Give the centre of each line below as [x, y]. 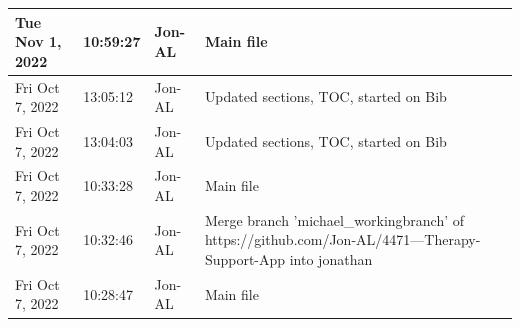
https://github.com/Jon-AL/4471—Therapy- [342, 239]
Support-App [245, 259]
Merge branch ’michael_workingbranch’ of [334, 219]
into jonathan [331, 259]
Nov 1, [38, 41]
